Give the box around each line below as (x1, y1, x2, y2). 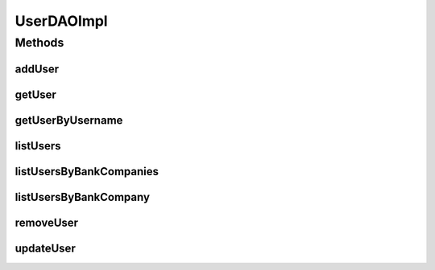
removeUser (14, 215, 79, 229)
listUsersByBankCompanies (14, 165, 159, 178)
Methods (14, 35, 64, 50)
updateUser (14, 241, 76, 255)
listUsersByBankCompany (14, 190, 151, 204)
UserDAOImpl (14, 12, 108, 30)
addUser (14, 62, 60, 76)
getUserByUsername (14, 113, 123, 127)
